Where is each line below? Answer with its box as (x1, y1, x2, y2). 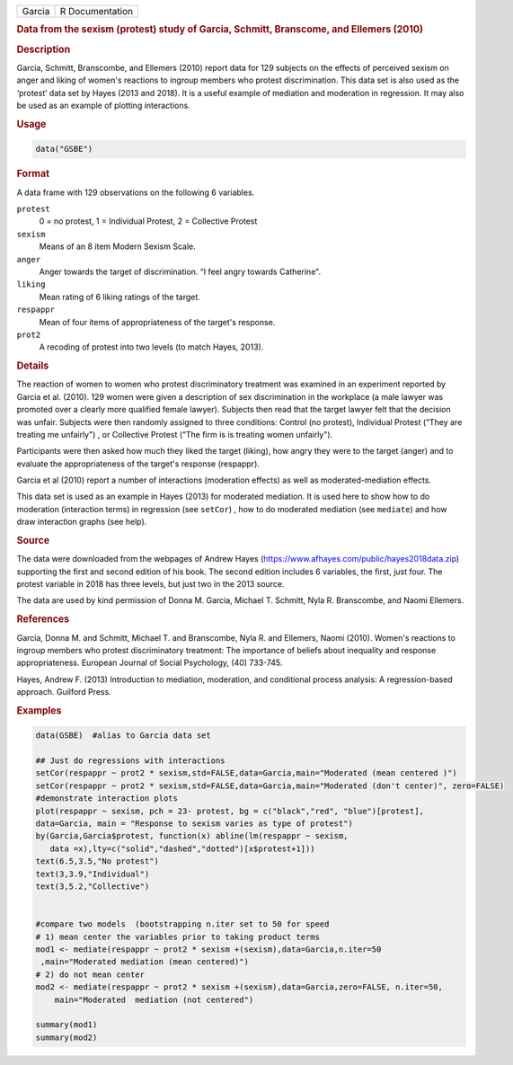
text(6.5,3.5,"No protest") (35, 856, 159, 866)
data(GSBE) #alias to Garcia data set (35, 731, 211, 741)
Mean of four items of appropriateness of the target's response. (39, 316, 276, 327)
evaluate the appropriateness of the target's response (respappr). (16, 458, 261, 469)
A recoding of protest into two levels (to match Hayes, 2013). (39, 342, 264, 352)
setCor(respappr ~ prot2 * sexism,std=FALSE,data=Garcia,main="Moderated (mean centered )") (35, 768, 457, 778)
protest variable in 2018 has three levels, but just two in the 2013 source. (16, 579, 285, 590)
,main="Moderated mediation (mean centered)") (40, 957, 249, 967)
